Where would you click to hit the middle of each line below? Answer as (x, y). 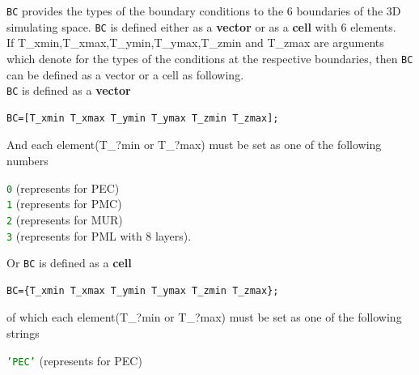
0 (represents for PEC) (63, 187)
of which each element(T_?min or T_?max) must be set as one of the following (204, 317)
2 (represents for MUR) (65, 219)
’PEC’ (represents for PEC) (74, 360)
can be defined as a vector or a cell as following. (125, 74)
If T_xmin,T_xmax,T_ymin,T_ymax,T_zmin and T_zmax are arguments (195, 43)
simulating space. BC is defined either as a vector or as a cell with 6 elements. (201, 26)
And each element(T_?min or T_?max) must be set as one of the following (194, 145)
